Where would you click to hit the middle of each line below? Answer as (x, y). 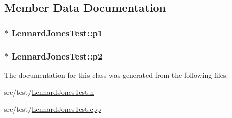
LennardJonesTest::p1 (57, 32)
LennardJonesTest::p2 (57, 56)
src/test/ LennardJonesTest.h (49, 92)
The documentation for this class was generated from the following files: (116, 75)
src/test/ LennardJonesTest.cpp (53, 109)
